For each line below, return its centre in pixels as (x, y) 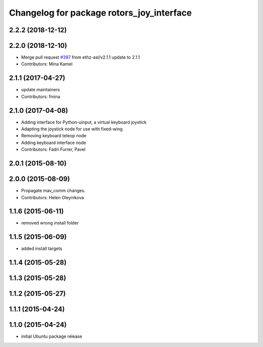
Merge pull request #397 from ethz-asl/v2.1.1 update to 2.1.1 (81, 57)
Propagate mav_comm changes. (53, 191)
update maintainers (41, 90)
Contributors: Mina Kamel (47, 64)
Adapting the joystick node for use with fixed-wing (72, 129)
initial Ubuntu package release (52, 336)
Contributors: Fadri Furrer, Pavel (53, 149)
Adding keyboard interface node (54, 143)
